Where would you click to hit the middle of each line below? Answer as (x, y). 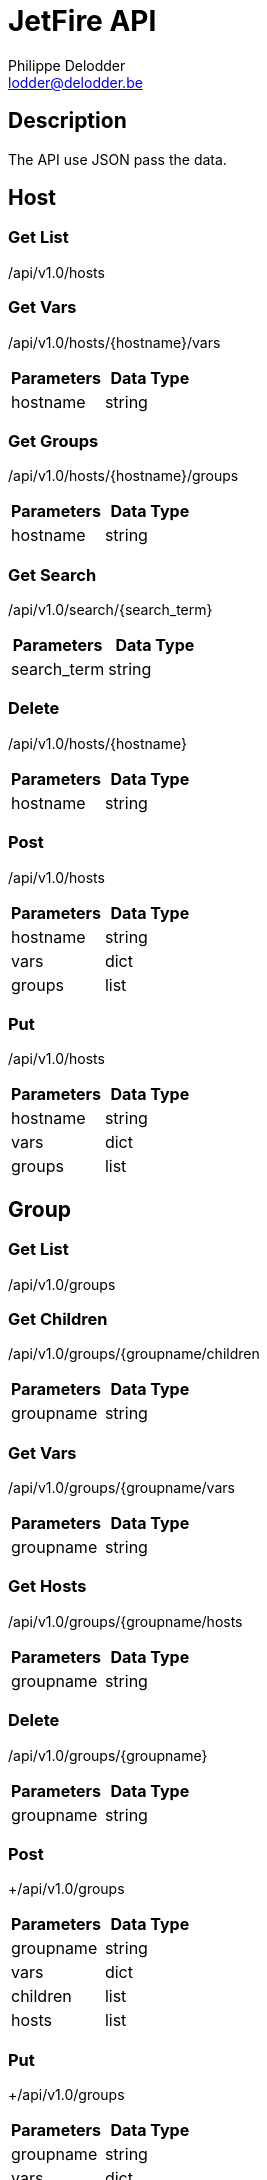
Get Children (58, 1318)
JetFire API (82, 21)
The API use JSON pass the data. (117, 159)
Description (67, 121)
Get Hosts (47, 1586)
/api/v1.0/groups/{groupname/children (134, 1354)
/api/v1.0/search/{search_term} (110, 610)
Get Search (52, 574)
